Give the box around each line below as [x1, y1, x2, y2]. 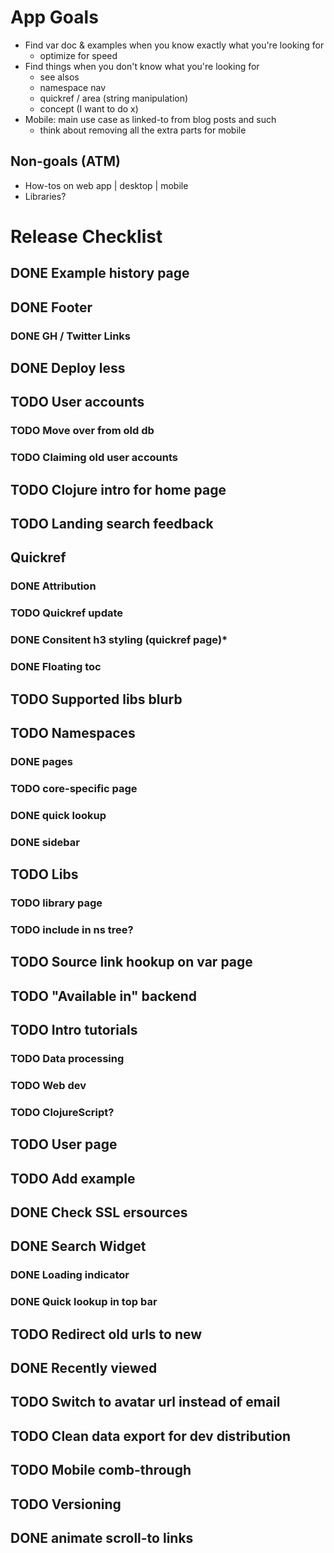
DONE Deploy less [10, 360, 126, 377]
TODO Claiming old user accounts [10, 451, 179, 465]
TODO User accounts [10, 394, 145, 411]
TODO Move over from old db [10, 424, 155, 438]
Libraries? [24, 190, 67, 202]
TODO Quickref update [10, 606, 124, 620]
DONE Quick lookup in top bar [10, 1295, 158, 1309]
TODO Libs [10, 866, 79, 883]
